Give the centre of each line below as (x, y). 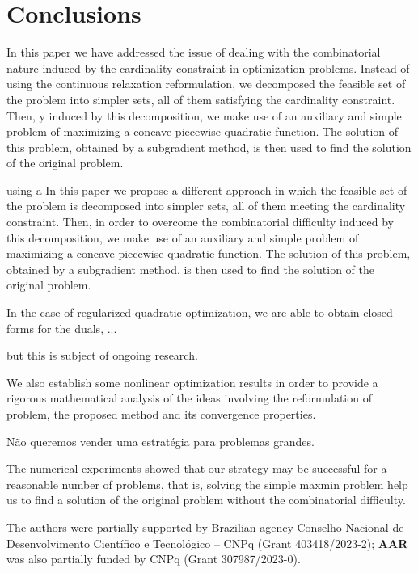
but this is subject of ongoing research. (102, 355)
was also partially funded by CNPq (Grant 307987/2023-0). (154, 559)
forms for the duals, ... (62, 328)
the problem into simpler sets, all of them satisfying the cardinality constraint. (201, 99)
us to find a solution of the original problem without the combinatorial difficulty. (206, 500)
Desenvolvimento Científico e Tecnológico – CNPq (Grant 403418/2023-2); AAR (207, 543)
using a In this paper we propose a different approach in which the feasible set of (207, 190)
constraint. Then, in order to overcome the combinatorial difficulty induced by (201, 222)
